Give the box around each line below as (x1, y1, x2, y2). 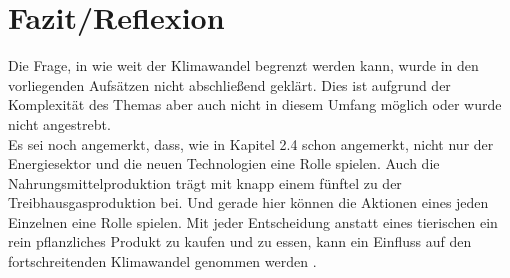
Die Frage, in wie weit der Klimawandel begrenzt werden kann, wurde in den (8, 55, 479, 76)
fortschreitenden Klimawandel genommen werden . (8, 251, 317, 272)
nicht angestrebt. (8, 113, 111, 134)
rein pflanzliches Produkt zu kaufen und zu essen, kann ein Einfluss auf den (8, 231, 472, 252)
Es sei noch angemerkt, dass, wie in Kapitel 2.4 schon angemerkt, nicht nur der (8, 133, 494, 154)
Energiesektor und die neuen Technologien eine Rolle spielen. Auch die (8, 153, 440, 174)
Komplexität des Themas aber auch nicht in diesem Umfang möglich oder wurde (8, 94, 502, 115)
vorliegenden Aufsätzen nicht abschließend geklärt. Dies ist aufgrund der (8, 74, 451, 95)
